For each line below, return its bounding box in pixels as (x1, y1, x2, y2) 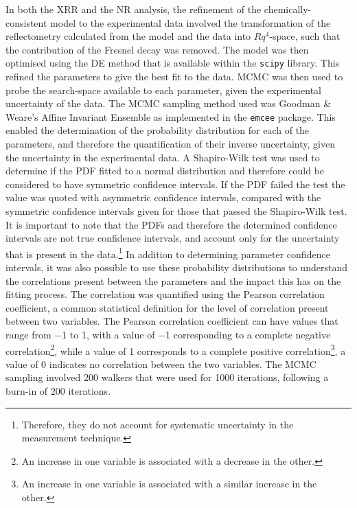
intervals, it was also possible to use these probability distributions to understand (5, 260, 347, 275)
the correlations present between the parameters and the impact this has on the (5, 273, 341, 288)
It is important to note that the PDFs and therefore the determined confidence (5, 217, 337, 231)
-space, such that (269, 29, 341, 43)
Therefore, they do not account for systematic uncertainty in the (21, 417, 294, 431)
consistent (5, 15, 47, 30)
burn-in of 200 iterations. (5, 384, 111, 398)
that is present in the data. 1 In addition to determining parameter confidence (5, 244, 330, 261)
